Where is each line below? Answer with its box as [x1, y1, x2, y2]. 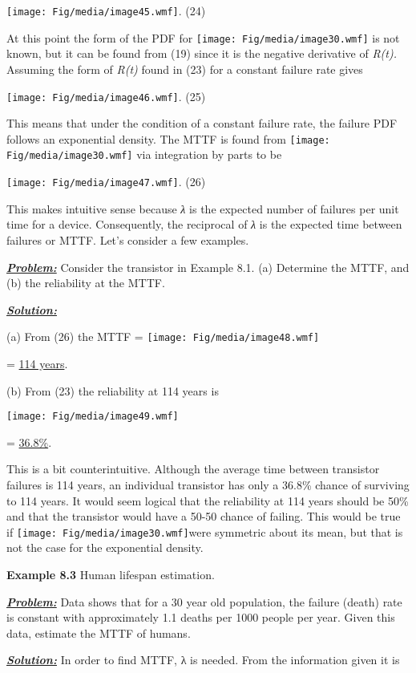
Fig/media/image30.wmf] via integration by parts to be [6, 146, 282, 163]
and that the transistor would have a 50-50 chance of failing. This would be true [6, 508, 401, 525]
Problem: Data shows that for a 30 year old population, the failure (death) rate [6, 593, 402, 610]
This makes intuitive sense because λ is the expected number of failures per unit [6, 200, 399, 217]
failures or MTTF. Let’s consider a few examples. [6, 231, 249, 248]
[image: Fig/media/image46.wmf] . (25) [6, 87, 206, 104]
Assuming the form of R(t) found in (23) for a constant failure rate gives [6, 60, 363, 77]
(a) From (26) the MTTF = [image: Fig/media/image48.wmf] [6, 328, 320, 345]
